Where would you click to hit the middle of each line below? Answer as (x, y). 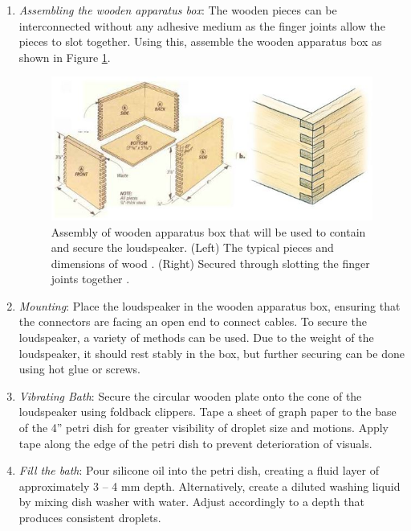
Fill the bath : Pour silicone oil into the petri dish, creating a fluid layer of (199, 470)
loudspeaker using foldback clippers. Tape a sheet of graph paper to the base (208, 412)
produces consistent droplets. (90, 518)
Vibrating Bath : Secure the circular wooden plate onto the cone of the (190, 395)
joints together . (90, 279)
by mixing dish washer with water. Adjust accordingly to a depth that (191, 502)
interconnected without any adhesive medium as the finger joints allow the (202, 25)
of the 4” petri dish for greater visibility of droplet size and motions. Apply (204, 428)
